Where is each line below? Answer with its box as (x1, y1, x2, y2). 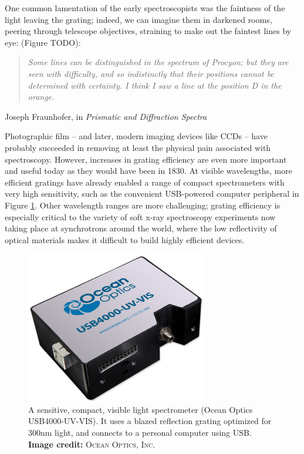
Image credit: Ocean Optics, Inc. (28, 438, 156, 450)
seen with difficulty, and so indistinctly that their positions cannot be (28, 67, 274, 79)
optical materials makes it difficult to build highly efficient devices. (5, 233, 245, 246)
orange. (28, 90, 55, 103)
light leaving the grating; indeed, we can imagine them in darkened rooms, (5, 13, 272, 25)
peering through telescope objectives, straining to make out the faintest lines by (5, 25, 292, 37)
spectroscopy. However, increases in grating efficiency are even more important (5, 153, 287, 165)
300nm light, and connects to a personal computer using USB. (28, 426, 252, 439)
